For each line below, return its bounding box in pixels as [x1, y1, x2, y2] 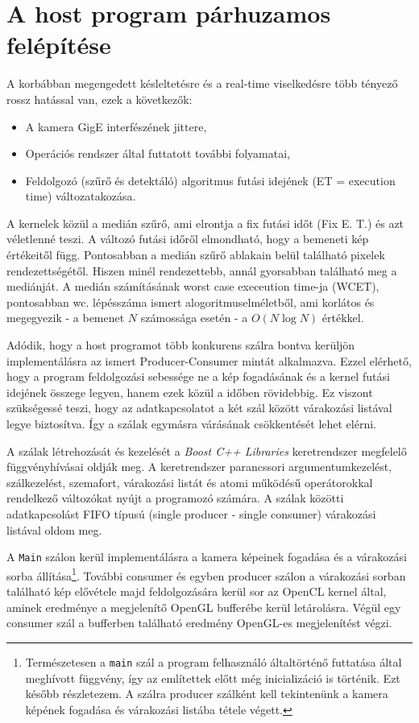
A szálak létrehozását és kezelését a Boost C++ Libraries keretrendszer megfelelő [6, 442, 407, 459]
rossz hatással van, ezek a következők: [6, 90, 193, 107]
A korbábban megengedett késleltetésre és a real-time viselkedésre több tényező [6, 75, 398, 92]
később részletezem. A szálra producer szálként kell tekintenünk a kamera [25, 685, 388, 702]
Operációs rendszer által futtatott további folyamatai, [25, 145, 290, 162]
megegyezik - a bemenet [6, 309, 125, 326]
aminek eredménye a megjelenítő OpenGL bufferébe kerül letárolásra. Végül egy [6, 598, 401, 615]
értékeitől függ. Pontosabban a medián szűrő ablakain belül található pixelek [6, 246, 385, 263]
